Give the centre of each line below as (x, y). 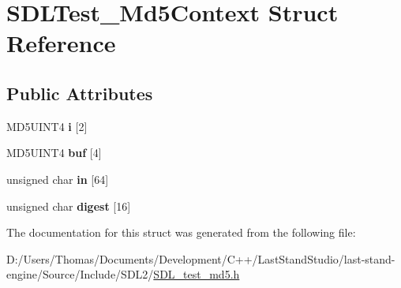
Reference (61, 43)
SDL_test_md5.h (197, 274)
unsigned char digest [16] (69, 206)
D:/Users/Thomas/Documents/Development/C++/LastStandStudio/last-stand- (201, 258)
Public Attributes (80, 93)
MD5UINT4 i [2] (47, 126)
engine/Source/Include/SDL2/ (80, 274)
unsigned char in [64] (58, 179)
